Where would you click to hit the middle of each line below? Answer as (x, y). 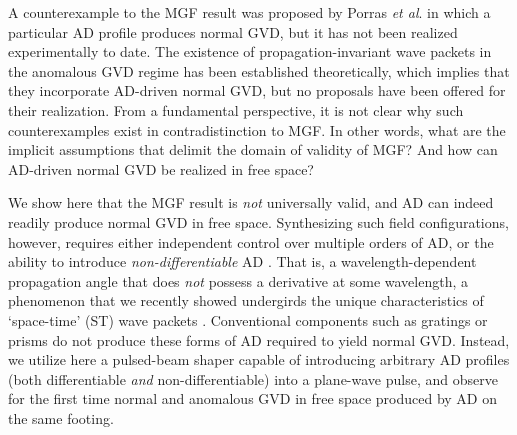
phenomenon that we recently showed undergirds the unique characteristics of (246, 300)
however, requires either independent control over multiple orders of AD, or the (251, 241)
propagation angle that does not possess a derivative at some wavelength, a (238, 280)
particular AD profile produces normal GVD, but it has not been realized (233, 31)
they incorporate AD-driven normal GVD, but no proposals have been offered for (257, 90)
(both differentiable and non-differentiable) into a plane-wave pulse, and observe (253, 378)
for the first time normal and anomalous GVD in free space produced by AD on (252, 398)
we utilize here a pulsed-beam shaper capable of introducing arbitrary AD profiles (259, 359)
